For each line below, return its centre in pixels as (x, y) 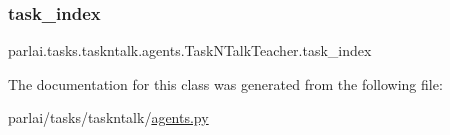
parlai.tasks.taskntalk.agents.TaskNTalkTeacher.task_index (190, 50)
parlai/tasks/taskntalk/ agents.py (108, 117)
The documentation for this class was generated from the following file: (225, 83)
